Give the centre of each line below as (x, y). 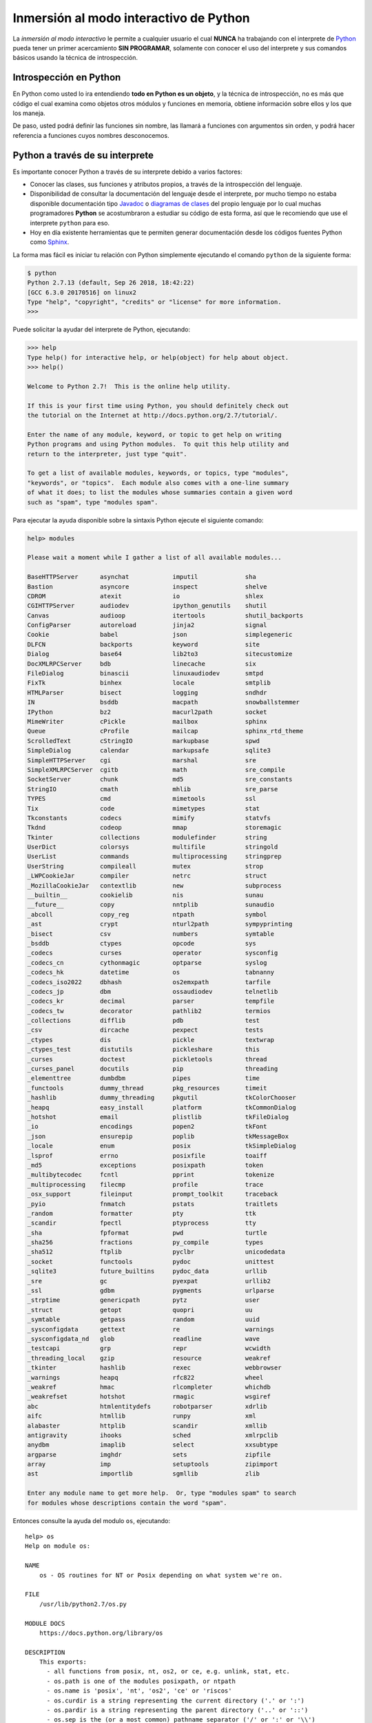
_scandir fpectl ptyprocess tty (142, 1223)
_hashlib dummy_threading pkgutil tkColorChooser (162, 1098)
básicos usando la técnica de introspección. (75, 58)
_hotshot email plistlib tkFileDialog (158, 1117)
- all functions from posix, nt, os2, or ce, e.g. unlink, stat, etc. (168, 1672)
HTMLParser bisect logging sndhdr (147, 692)
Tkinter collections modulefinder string (147, 837)
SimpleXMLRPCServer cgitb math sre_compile (156, 769)
